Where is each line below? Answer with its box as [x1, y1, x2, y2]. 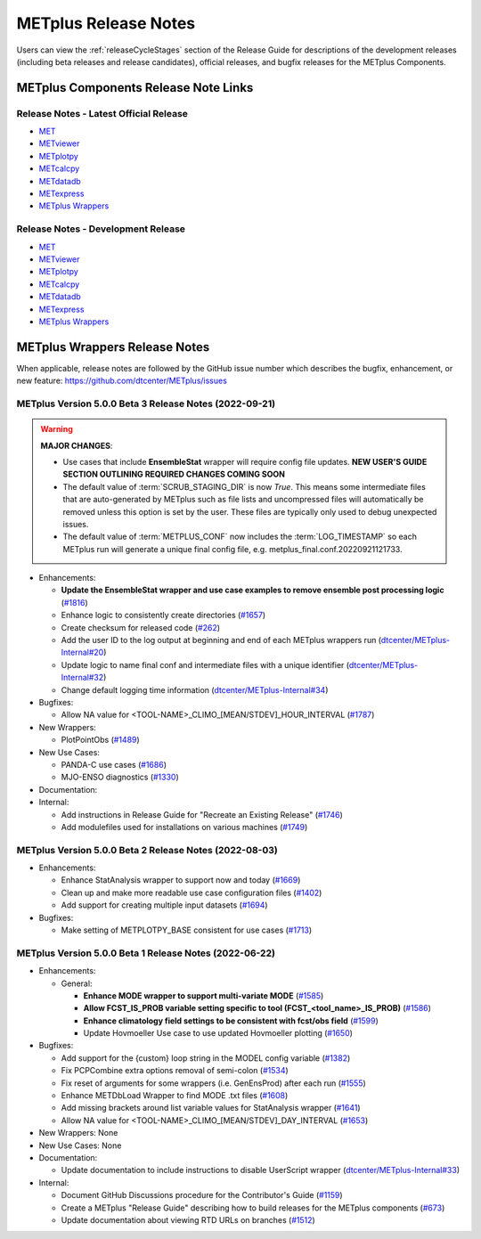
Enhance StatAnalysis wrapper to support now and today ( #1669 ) [61, 875, 301, 885]
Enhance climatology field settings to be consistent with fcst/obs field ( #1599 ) [83, 1015, 379, 1026]
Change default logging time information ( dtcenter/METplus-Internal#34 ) [61, 684, 329, 695]
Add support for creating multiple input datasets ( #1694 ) [61, 900, 268, 910]
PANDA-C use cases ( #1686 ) [61, 759, 167, 770]
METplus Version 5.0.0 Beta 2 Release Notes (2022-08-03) [16, 844, 278, 856]
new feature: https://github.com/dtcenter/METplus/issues [16, 375, 227, 387]
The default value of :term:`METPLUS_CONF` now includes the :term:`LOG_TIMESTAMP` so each [62, 531, 418, 542]
